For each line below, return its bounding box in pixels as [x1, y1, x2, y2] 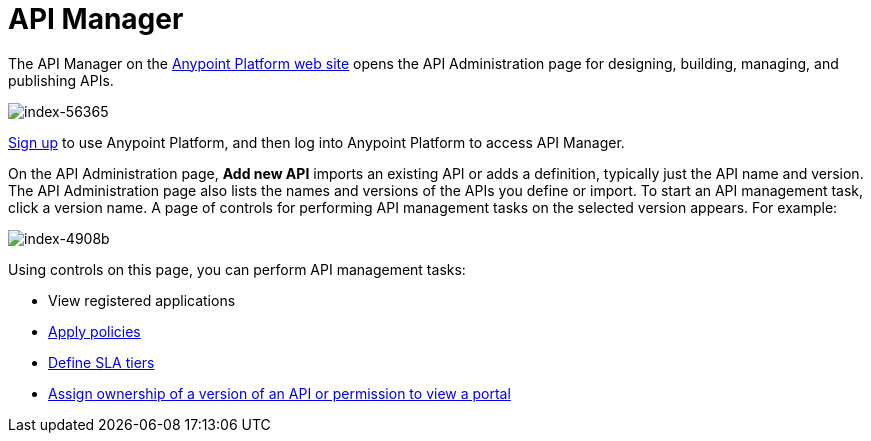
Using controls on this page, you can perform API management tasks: [8, 260, 466, 278]
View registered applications [48, 291, 236, 309]
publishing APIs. [8, 71, 114, 89]
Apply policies [48, 322, 141, 340]
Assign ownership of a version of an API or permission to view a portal [48, 384, 511, 402]
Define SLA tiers [48, 353, 155, 371]
